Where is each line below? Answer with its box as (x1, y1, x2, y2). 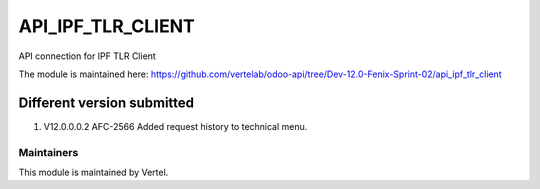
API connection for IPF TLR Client (18, 50, 157, 62)
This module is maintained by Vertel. (18, 166, 169, 178)
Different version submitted (18, 94, 195, 111)
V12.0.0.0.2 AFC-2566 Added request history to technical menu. (43, 120, 308, 132)
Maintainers (18, 145, 79, 159)
